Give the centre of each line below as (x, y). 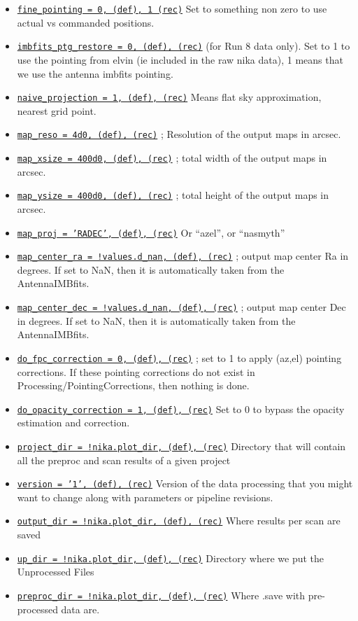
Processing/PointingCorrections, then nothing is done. (133, 385)
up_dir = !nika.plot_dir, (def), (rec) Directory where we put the (171, 558)
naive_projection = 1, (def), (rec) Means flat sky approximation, (169, 97)
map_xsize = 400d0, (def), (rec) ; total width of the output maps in (172, 158)
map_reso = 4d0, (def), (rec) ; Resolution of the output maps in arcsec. (179, 134)
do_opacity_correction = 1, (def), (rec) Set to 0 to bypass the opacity (181, 409)
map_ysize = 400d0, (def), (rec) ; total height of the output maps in (173, 195)
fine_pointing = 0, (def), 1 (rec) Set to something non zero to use (172, 8)
